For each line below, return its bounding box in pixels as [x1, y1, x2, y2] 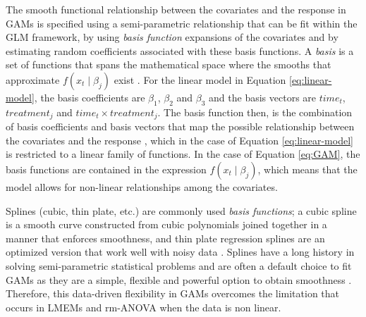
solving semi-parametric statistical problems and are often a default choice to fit [6, 258, 352, 273]
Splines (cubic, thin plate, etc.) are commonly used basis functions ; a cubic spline [6, 203, 357, 218]
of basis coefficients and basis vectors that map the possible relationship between [6, 119, 355, 134]
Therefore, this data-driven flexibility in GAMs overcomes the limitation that [6, 286, 340, 301]
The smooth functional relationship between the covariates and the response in [6, 2, 346, 16]
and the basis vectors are [209, 89, 317, 104]
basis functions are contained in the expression [6, 162, 207, 176]
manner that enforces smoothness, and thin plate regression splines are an [6, 230, 325, 245]
